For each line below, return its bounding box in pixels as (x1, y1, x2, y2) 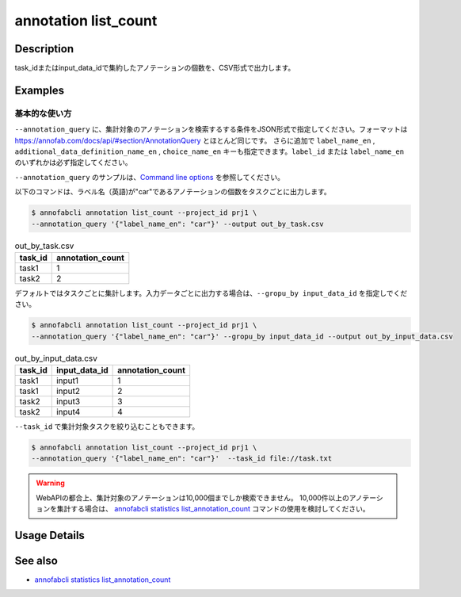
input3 (55, 396, 81, 408)
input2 (55, 385, 81, 396)
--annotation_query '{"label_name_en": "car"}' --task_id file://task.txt (31, 454, 333, 463)
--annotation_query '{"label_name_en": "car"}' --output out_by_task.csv (31, 219, 324, 228)
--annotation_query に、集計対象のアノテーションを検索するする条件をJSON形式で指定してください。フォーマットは (14, 124, 408, 134)
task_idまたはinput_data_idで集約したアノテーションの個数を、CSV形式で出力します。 (14, 63, 295, 73)
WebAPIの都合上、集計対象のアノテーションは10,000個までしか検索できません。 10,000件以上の (36, 492, 350, 503)
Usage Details (14, 528, 85, 542)
